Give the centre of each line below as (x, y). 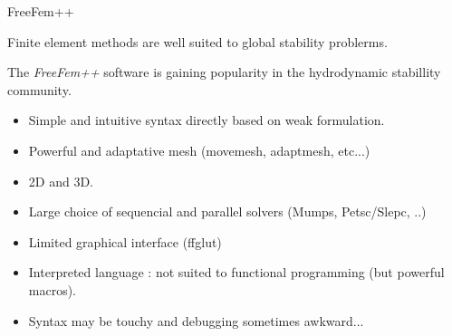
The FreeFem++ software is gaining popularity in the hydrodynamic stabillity (224, 72)
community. (39, 89)
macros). (53, 289)
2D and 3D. (61, 181)
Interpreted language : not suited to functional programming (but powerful (236, 272)
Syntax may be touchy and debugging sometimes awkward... (196, 320)
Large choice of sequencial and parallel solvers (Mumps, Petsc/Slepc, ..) (227, 211)
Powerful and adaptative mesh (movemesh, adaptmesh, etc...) (199, 150)
